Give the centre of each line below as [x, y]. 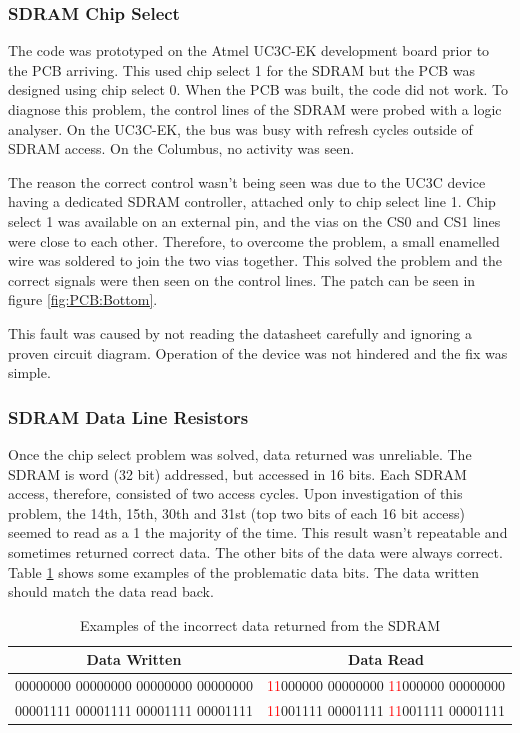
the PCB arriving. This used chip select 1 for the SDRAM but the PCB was [242, 69]
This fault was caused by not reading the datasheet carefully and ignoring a [240, 332]
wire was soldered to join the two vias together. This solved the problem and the [255, 260]
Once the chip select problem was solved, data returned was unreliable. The [240, 453]
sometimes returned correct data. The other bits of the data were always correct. [255, 551]
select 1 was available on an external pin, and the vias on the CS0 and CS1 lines [254, 220]
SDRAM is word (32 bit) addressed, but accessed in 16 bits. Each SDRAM [237, 473]
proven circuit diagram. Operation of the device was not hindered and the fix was [258, 352]
